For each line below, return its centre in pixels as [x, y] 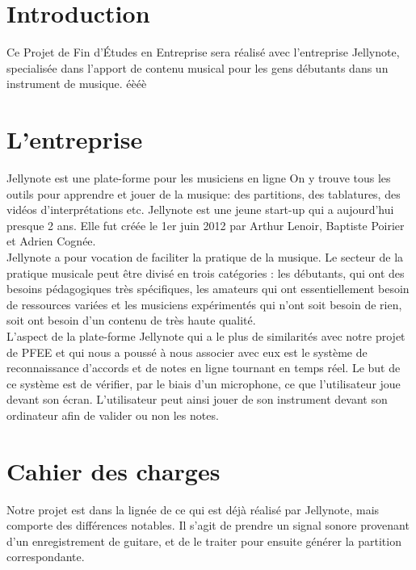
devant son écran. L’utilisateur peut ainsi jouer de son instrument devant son [197, 399]
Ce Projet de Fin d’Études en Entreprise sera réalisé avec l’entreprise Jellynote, [203, 52]
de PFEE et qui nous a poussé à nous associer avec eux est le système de [187, 352]
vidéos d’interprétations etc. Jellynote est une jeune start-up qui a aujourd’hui [200, 210]
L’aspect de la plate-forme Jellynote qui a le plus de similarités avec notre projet [206, 335]
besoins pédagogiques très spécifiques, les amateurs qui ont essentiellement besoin [208, 289]
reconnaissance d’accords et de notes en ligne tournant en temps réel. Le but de [204, 368]
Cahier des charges [113, 470]
